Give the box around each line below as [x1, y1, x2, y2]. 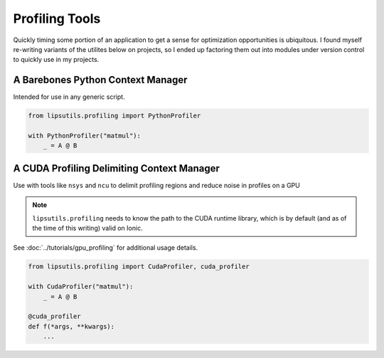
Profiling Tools [13, 11, 101, 26]
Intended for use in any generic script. [13, 93, 125, 101]
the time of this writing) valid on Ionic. [32, 224, 143, 233]
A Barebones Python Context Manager [13, 74, 188, 86]
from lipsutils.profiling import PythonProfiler [28, 112, 201, 120]
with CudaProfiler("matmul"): [28, 283, 134, 291]
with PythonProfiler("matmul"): [28, 132, 142, 139]
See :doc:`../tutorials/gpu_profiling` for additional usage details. [13, 243, 198, 252]
